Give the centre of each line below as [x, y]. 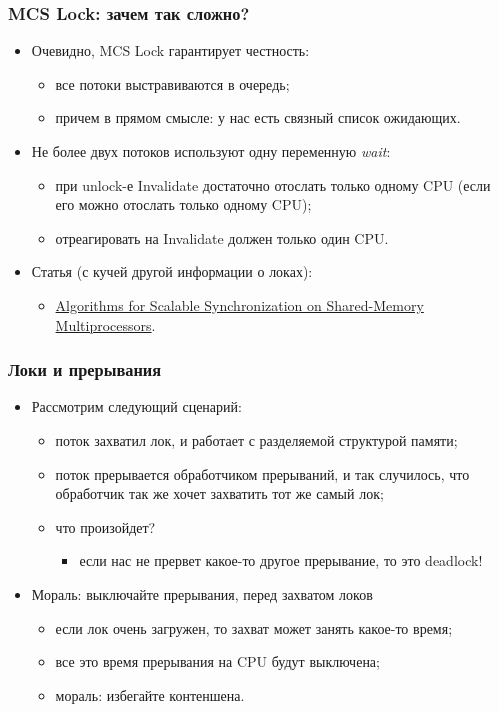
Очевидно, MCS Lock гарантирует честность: [170, 50]
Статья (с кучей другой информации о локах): [172, 271]
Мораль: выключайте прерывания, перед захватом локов [202, 593]
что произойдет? [105, 526]
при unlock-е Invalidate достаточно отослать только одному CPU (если [273, 184]
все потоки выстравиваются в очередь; [172, 83]
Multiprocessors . [105, 324]
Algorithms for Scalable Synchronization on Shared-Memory [239, 304]
